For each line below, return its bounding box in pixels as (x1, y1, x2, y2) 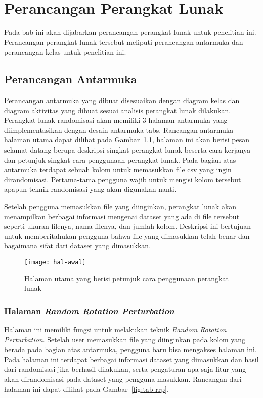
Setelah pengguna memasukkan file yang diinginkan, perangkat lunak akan (4, 201, 237, 212)
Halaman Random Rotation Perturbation (4, 304, 174, 317)
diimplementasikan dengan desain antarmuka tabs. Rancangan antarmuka (4, 124, 234, 135)
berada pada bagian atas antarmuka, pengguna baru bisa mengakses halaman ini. (4, 344, 257, 355)
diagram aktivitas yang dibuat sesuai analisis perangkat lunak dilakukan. (4, 105, 231, 115)
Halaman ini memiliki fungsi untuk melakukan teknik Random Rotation (4, 324, 227, 335)
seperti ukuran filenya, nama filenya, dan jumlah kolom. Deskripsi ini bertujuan (4, 221, 251, 231)
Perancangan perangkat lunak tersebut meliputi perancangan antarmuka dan (4, 36, 243, 47)
